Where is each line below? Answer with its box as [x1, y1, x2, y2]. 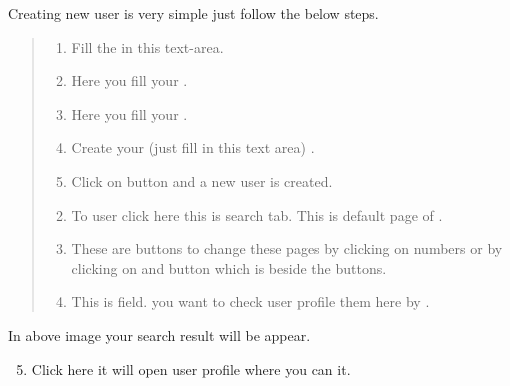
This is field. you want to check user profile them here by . [71, 291, 430, 312]
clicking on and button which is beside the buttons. [71, 257, 387, 278]
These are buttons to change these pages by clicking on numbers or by [71, 238, 503, 259]
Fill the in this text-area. [71, 36, 224, 57]
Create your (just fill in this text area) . [71, 137, 315, 158]
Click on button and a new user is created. [71, 170, 333, 191]
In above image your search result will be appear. [8, 324, 311, 345]
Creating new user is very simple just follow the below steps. [8, 3, 379, 23]
